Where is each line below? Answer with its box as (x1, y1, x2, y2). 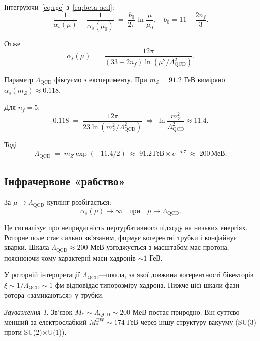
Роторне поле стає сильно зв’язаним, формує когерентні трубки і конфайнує (4, 232, 237, 242)
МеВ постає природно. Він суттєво (132, 306, 240, 317)
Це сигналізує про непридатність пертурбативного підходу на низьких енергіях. (4, 222, 248, 232)
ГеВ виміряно (184, 74, 225, 84)
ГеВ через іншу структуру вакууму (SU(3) (127, 317, 256, 327)
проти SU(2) (4, 326, 42, 337)
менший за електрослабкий (4, 317, 87, 327)
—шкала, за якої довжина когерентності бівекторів (99, 269, 254, 280)
